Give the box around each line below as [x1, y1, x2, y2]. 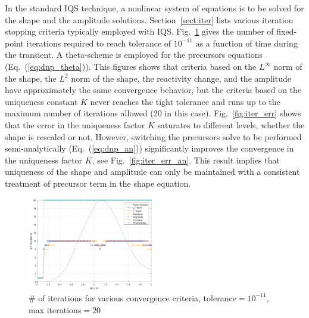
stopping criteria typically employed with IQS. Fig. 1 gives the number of [5, 25, 274, 38]
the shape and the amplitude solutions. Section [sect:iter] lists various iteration [5, 13, 294, 26]
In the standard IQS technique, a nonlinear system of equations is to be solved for [5, 2, 304, 14]
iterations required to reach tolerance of [26, 36, 171, 49]
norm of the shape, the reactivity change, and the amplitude [71, 72, 291, 84]
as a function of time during [195, 36, 298, 49]
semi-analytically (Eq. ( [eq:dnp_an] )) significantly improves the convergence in [5, 142, 294, 155]
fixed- [276, 25, 297, 38]
